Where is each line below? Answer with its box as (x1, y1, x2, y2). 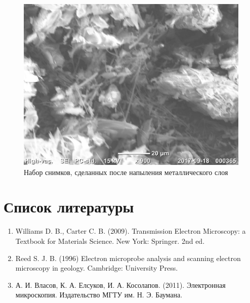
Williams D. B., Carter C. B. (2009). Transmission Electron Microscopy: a (15, 226, 246, 236)
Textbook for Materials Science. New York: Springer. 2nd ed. (15, 235, 205, 246)
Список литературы (4, 196, 134, 217)
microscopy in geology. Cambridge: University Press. (15, 263, 178, 273)
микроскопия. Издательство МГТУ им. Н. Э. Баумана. (15, 289, 183, 300)
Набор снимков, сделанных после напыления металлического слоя (24, 166, 228, 177)
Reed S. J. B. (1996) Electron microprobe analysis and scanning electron (15, 252, 241, 263)
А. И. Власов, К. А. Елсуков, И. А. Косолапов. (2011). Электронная (15, 279, 226, 290)
